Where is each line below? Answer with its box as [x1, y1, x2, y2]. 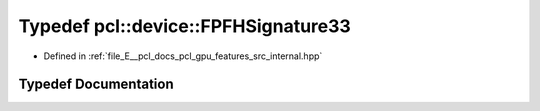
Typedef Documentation [18, 76, 174, 93]
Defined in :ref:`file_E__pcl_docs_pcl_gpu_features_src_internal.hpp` [43, 50, 323, 62]
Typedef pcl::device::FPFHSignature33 [18, 15, 352, 37]
